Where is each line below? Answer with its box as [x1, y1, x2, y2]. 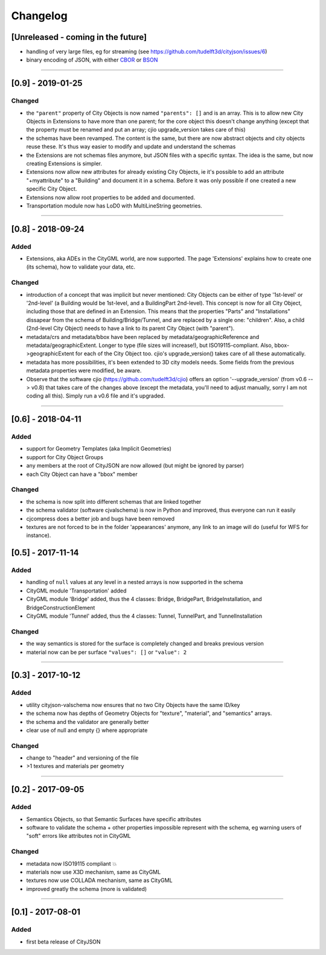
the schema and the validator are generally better [26, 718, 149, 725]
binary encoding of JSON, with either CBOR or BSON [26, 56, 158, 63]
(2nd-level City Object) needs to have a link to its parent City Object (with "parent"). [26, 325, 235, 332]
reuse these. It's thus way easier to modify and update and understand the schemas [26, 143, 236, 150]
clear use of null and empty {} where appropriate [26, 726, 148, 734]
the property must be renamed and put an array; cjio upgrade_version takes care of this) [26, 126, 246, 133]
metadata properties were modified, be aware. [26, 367, 142, 374]
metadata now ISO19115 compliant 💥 [26, 860, 117, 867]
